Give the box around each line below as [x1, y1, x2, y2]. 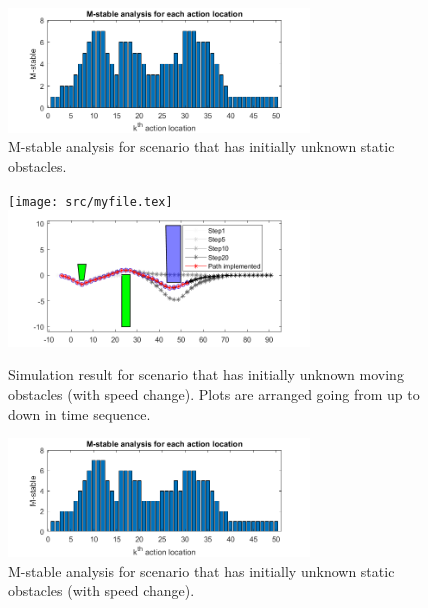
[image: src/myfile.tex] [8, 194, 173, 209]
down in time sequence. [8, 403, 151, 424]
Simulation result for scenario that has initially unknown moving [8, 364, 404, 385]
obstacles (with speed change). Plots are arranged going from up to [8, 383, 420, 404]
